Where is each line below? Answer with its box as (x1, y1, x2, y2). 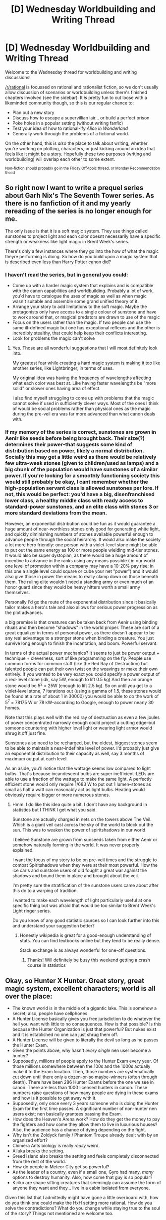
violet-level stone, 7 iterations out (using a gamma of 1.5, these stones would (5, 688, 162, 694)
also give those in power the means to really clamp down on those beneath (5, 574, 159, 580)
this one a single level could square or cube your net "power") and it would (5, 568, 158, 574)
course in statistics (27, 962, 66, 968)
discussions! (5, 74, 31, 80)
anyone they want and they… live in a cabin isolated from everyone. (12, 1185, 150, 1191)
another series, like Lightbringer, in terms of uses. (12, 365, 114, 371)
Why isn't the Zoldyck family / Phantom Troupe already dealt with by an (12, 1132, 159, 1138)
